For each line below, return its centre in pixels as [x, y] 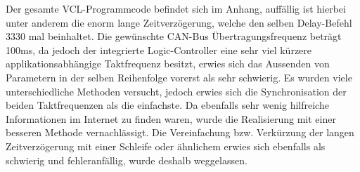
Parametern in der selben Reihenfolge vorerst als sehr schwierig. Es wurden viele [179, 77]
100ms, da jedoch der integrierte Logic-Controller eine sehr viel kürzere [159, 49]
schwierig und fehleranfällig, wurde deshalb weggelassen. [127, 160]
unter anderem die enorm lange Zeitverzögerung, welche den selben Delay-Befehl [179, 22]
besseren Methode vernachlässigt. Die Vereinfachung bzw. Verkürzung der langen [180, 132]
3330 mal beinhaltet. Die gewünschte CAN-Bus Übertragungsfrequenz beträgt [174, 36]
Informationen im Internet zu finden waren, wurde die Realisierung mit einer [171, 118]
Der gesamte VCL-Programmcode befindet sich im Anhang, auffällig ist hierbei [176, 8]
